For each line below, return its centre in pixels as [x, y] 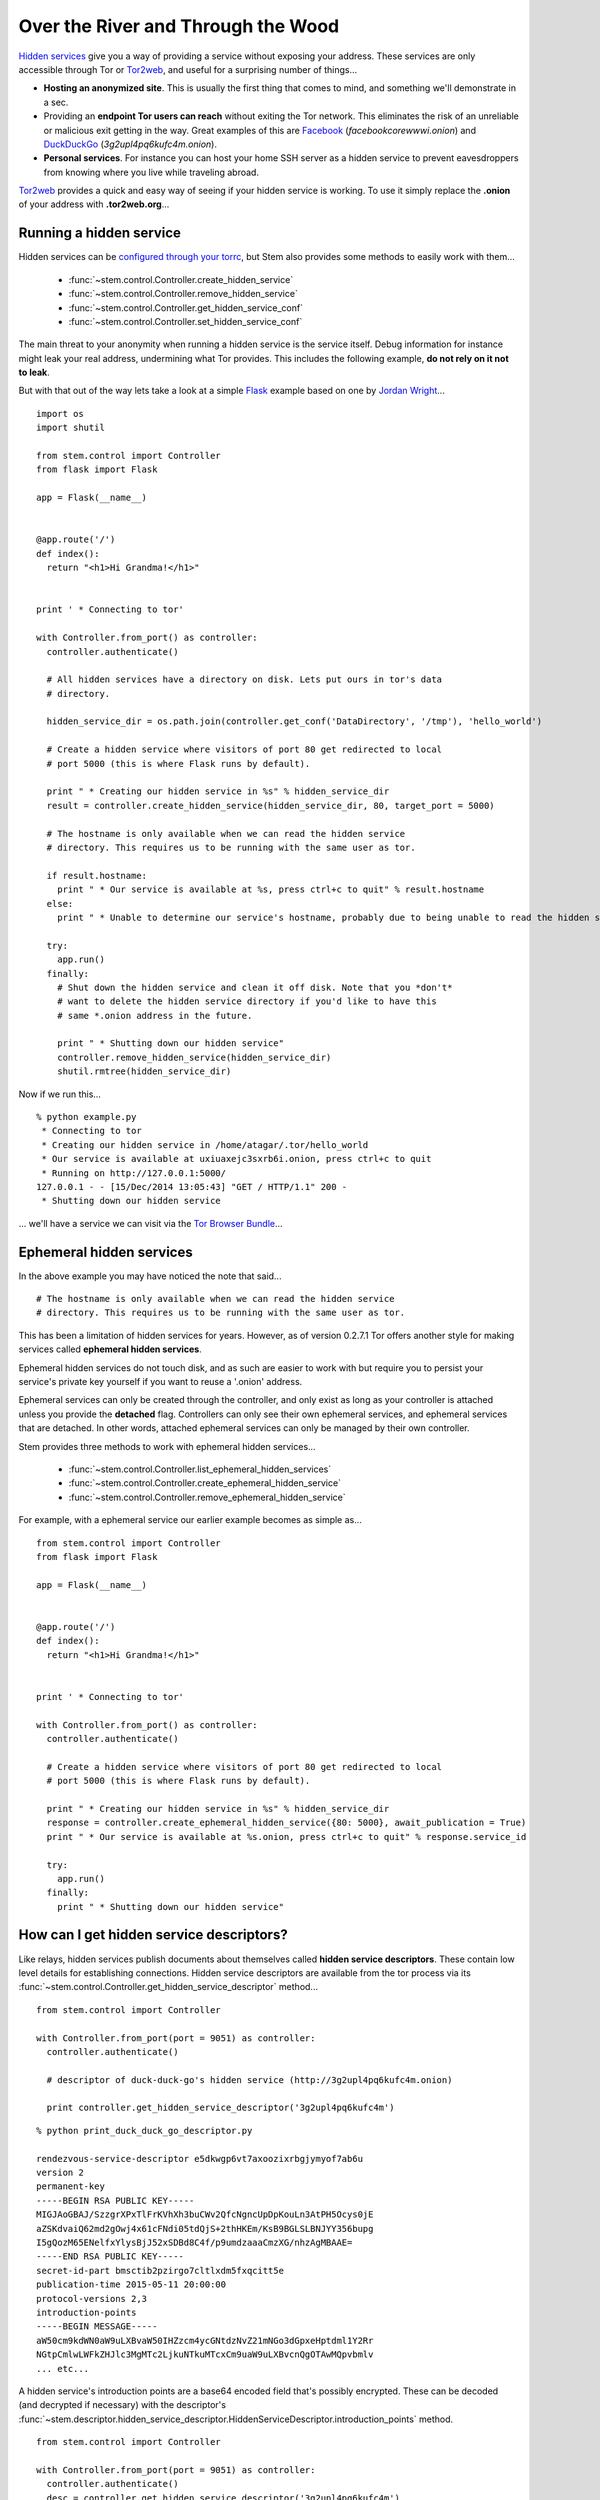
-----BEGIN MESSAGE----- [97, 2326]
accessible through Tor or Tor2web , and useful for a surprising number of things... [188, 69]
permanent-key [70, 2186]
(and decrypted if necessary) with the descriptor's [122, 2405]
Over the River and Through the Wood [179, 26]
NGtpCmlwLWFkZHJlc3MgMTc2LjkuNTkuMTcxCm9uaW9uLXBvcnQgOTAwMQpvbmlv [205, 2354]
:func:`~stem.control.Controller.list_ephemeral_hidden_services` [200, 1469]
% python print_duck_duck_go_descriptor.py [144, 2130]
